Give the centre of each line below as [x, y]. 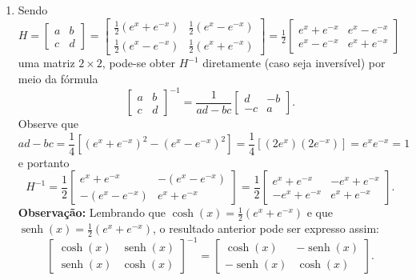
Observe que [48, 124]
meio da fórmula [58, 78]
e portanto [44, 162]
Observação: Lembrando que [92, 212]
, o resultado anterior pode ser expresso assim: [266, 228]
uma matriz [46, 63]
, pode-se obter [138, 63]
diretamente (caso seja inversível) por [294, 63]
